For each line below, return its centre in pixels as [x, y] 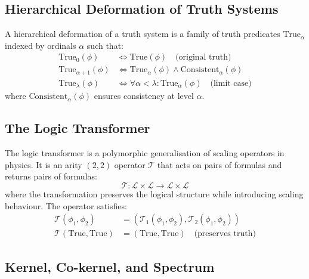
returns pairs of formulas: [51, 176]
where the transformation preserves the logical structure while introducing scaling [154, 193]
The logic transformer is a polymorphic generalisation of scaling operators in [145, 153]
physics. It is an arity [44, 164]
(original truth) [203, 58]
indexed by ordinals [41, 45]
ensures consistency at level [144, 96]
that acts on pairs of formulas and [220, 164]
